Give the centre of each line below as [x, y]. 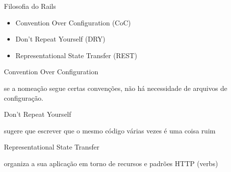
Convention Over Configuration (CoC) [73, 22]
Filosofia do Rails [30, 6]
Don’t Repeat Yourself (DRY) [60, 39]
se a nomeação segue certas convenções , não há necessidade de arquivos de [116, 88]
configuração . [24, 97]
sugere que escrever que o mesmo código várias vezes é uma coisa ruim [110, 130]
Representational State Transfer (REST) [76, 55]
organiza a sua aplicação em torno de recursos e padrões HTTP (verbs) [111, 163]
